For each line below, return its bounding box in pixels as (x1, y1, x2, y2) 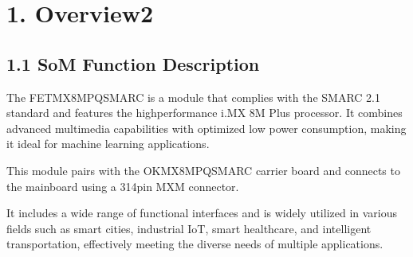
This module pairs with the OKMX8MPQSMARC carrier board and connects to (6, 162, 400, 178)
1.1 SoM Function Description (6, 51, 260, 76)
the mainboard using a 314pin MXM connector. (6, 177, 239, 194)
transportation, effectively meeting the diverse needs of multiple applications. (6, 236, 383, 252)
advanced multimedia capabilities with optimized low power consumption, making (6, 119, 407, 136)
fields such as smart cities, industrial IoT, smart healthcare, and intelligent (6, 220, 372, 236)
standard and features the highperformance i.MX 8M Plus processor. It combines (6, 104, 403, 121)
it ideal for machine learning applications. (6, 135, 210, 152)
